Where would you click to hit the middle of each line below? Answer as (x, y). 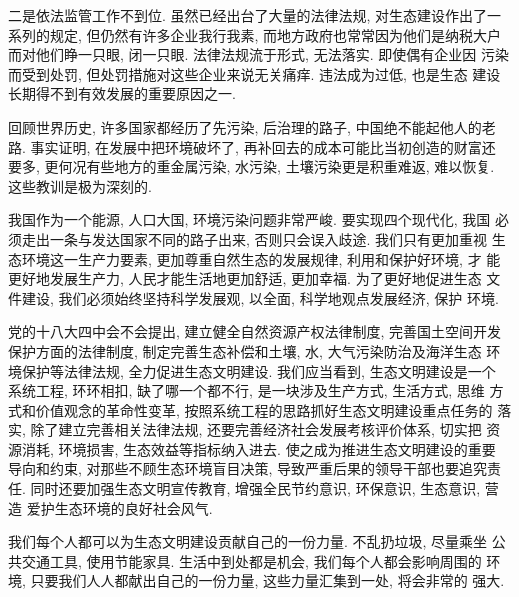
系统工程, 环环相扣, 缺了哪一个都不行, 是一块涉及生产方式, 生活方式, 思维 (246, 390)
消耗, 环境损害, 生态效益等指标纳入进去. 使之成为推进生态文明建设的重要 (258, 448)
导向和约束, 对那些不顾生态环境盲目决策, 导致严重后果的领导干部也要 (234, 468)
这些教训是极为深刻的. (80, 185)
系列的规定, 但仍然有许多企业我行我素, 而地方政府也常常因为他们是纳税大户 (255, 34)
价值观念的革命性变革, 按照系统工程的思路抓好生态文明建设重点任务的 (264, 409)
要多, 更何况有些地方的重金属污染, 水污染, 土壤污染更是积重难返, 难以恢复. (251, 166)
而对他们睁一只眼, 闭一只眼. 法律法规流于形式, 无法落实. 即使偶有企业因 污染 (258, 54)
